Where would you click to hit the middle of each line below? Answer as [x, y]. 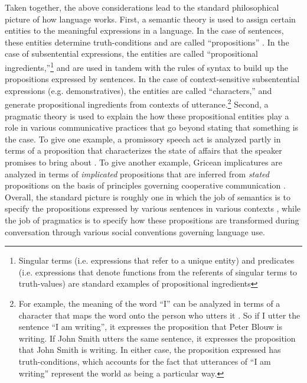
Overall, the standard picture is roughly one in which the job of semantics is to [148, 197]
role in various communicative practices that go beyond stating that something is [152, 127]
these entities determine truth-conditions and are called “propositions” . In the [147, 42]
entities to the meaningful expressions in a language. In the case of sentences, [144, 30]
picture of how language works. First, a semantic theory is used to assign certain [150, 19]
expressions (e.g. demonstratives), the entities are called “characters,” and [138, 90]
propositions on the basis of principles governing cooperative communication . [145, 185]
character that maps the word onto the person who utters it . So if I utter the [159, 315]
